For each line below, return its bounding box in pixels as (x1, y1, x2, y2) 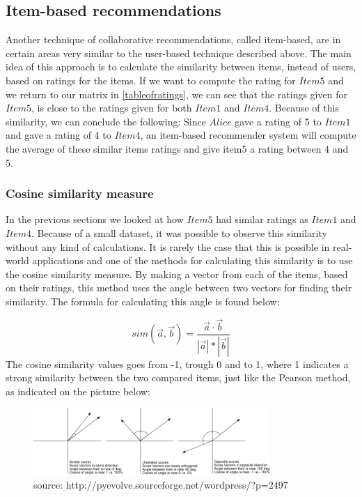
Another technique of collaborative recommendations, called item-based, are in (6, 32, 341, 47)
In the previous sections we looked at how (6, 212, 184, 227)
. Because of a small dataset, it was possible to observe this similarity (31, 225, 327, 240)
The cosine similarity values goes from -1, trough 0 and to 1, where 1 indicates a (6, 356, 349, 371)
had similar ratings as (216, 212, 308, 227)
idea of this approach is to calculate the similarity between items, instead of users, (6, 59, 356, 74)
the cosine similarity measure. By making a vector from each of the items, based (6, 266, 348, 281)
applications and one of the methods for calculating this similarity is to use (32, 253, 353, 268)
